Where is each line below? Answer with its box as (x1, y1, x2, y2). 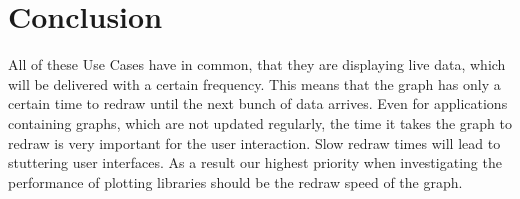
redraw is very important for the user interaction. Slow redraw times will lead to (8, 132, 501, 153)
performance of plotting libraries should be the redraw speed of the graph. (8, 171, 463, 192)
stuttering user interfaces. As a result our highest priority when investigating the (8, 152, 502, 173)
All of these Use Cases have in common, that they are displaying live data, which (8, 54, 506, 75)
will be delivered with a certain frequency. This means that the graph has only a (8, 73, 501, 94)
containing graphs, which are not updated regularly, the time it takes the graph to (8, 112, 512, 133)
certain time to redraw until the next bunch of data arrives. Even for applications (8, 93, 508, 114)
